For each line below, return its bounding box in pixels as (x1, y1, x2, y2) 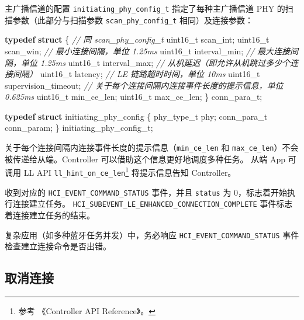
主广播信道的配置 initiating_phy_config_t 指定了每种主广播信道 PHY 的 (5, 2, 285, 14)
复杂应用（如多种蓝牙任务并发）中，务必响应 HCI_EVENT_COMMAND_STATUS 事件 (5, 228, 299, 241)
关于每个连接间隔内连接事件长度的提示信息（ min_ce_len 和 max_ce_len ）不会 (5, 141, 299, 154)
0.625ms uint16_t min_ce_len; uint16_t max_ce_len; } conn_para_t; (5, 91, 262, 103)
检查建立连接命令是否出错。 (5, 240, 111, 252)
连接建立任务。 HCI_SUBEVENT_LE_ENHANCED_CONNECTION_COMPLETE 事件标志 (12, 197, 293, 210)
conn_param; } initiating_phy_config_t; (5, 121, 153, 134)
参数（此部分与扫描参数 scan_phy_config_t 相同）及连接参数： (12, 13, 254, 26)
